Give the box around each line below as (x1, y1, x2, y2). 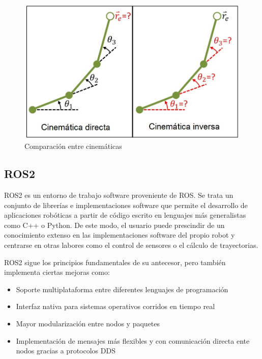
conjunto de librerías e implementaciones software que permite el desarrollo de (4, 199, 248, 210)
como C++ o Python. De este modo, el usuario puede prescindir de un (4, 219, 225, 230)
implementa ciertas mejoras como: (4, 267, 110, 277)
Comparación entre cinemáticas (24, 141, 122, 151)
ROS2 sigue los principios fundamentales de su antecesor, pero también (4, 257, 226, 267)
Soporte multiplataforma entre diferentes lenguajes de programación (16, 284, 228, 294)
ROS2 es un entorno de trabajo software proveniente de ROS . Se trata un (4, 190, 234, 200)
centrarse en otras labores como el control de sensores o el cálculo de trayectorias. (4, 240, 258, 250)
